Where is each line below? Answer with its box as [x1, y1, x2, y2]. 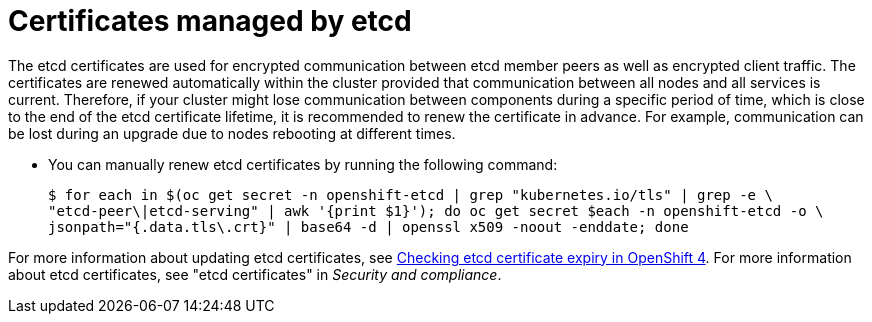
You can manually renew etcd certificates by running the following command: [48, 155, 558, 173]
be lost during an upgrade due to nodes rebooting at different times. [8, 124, 456, 142]
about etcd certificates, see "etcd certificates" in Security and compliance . [8, 265, 502, 283]
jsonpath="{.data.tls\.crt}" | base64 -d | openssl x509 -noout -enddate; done [48, 218, 689, 235]
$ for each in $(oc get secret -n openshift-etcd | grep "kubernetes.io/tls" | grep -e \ [48, 186, 773, 203]
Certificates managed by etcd [8, 4, 412, 38]
